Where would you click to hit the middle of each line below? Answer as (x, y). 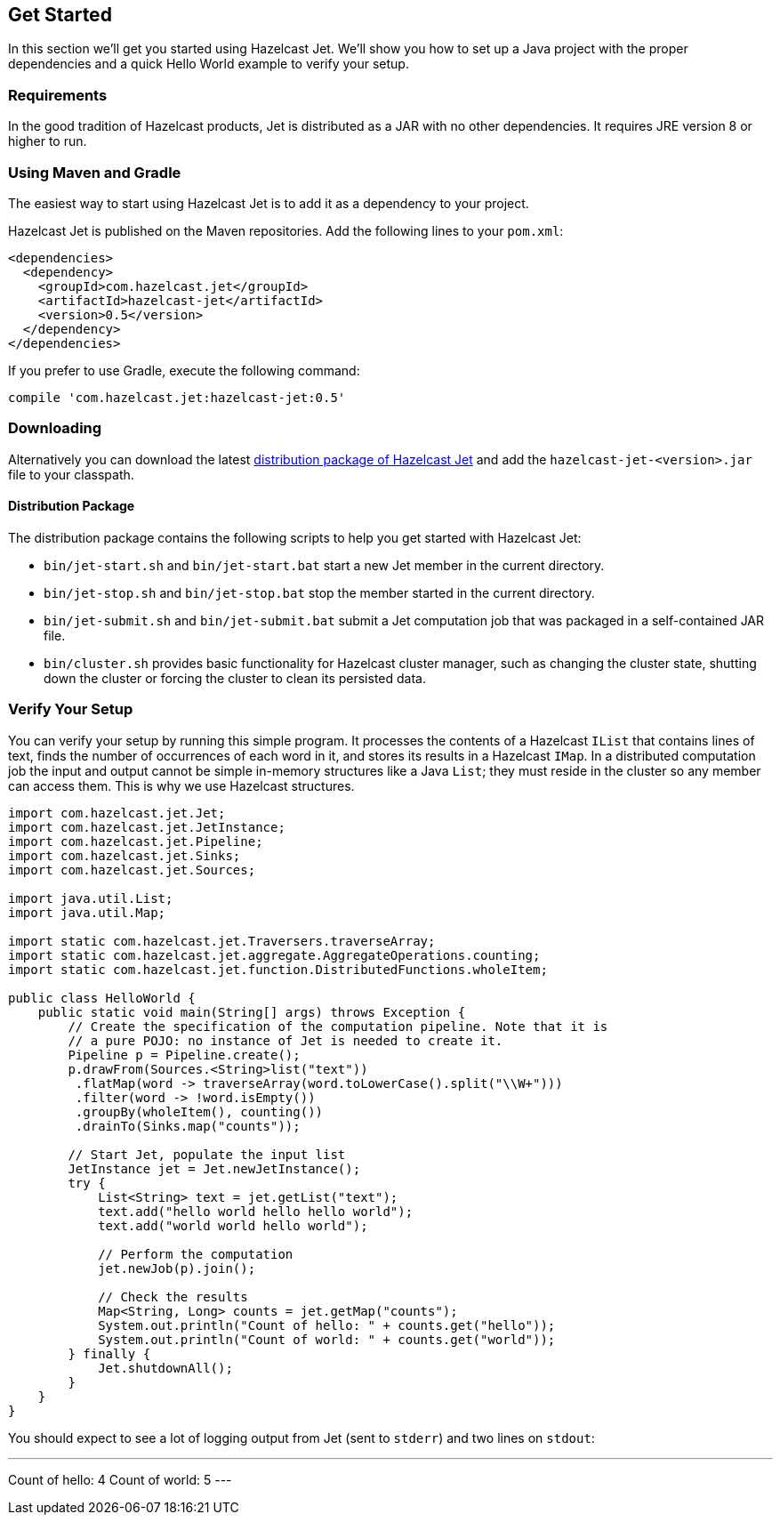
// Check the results (173, 1297)
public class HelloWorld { (102, 998)
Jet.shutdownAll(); (165, 1368)
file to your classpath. (71, 474)
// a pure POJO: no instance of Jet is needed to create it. (285, 1040)
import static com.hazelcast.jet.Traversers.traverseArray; (222, 941)
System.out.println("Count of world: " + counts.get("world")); (327, 1339)
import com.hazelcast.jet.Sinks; (125, 855)
